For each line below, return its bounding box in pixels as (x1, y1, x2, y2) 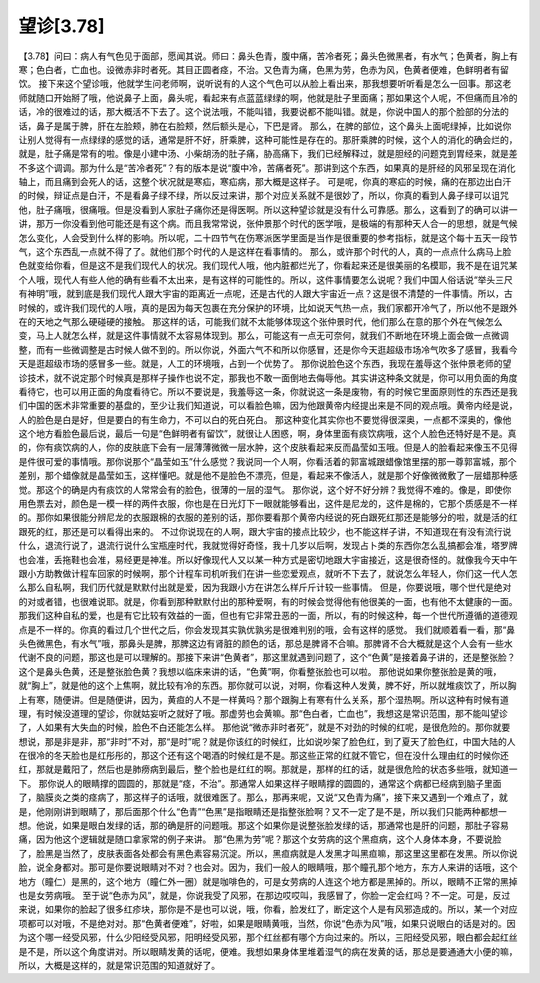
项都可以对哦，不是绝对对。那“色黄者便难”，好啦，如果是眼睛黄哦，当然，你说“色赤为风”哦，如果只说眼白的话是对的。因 (18, 917, 516, 929)
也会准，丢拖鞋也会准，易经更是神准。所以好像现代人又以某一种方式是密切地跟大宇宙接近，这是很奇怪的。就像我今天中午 (18, 553, 518, 565)
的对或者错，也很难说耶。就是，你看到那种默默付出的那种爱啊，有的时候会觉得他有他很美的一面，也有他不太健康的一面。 (18, 595, 518, 607)
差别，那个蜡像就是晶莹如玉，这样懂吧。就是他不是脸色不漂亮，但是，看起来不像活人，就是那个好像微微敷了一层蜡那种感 (18, 470, 518, 482)
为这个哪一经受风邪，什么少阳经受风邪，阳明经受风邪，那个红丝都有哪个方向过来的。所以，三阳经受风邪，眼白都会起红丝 (18, 931, 518, 944)
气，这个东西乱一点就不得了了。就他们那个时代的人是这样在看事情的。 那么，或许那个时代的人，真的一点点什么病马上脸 (18, 246, 512, 258)
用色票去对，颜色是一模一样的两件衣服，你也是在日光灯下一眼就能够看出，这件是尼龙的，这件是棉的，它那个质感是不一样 (18, 498, 518, 510)
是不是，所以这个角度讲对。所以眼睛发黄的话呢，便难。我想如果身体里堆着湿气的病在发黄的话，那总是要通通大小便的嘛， (18, 945, 518, 957)
